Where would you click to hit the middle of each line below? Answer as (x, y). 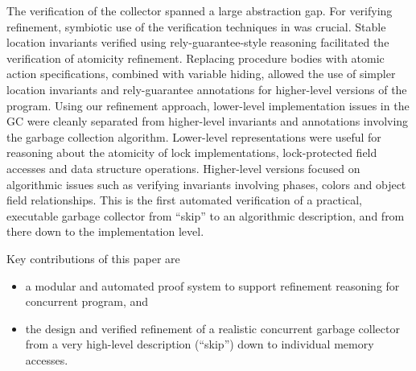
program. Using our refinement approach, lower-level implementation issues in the (208, 105)
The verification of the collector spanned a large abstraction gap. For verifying (200, 10)
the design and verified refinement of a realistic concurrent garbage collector (212, 328)
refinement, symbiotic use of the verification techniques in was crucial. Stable (196, 26)
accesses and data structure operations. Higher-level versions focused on (183, 168)
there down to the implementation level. (105, 231)
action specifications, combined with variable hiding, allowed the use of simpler (201, 74)
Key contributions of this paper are (93, 258)
